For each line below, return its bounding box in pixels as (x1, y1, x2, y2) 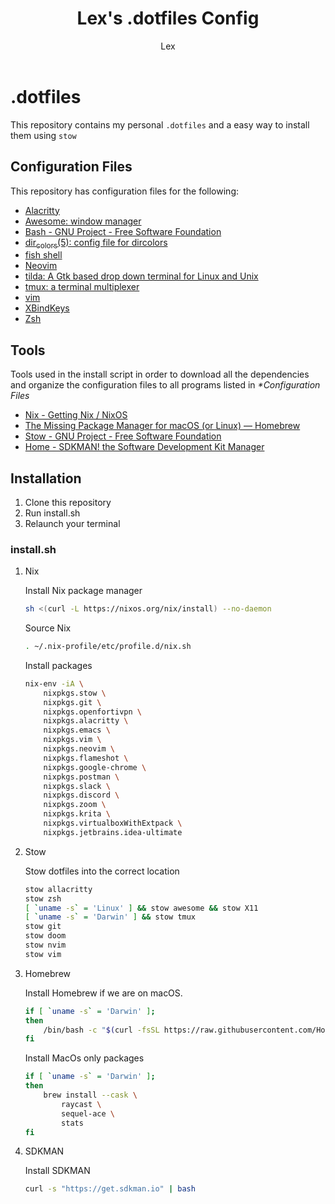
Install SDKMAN (24, 1165, 91, 1177)
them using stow (10, 129, 77, 141)
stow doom (24, 931, 67, 941)
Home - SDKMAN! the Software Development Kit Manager (24, 441, 265, 453)
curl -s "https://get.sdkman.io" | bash (24, 1184, 196, 1194)
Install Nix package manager (24, 585, 143, 597)
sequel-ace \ (61, 1108, 115, 1119)
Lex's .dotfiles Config (76, 7, 260, 30)
